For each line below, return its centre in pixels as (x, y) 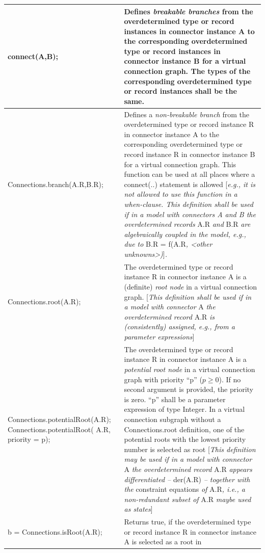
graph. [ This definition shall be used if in (188, 296)
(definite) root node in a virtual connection (191, 287)
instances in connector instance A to (189, 31)
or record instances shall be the (180, 91)
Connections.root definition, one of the (184, 429)
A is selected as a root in (163, 542)
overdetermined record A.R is (169, 316)
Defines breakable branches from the (189, 11)
